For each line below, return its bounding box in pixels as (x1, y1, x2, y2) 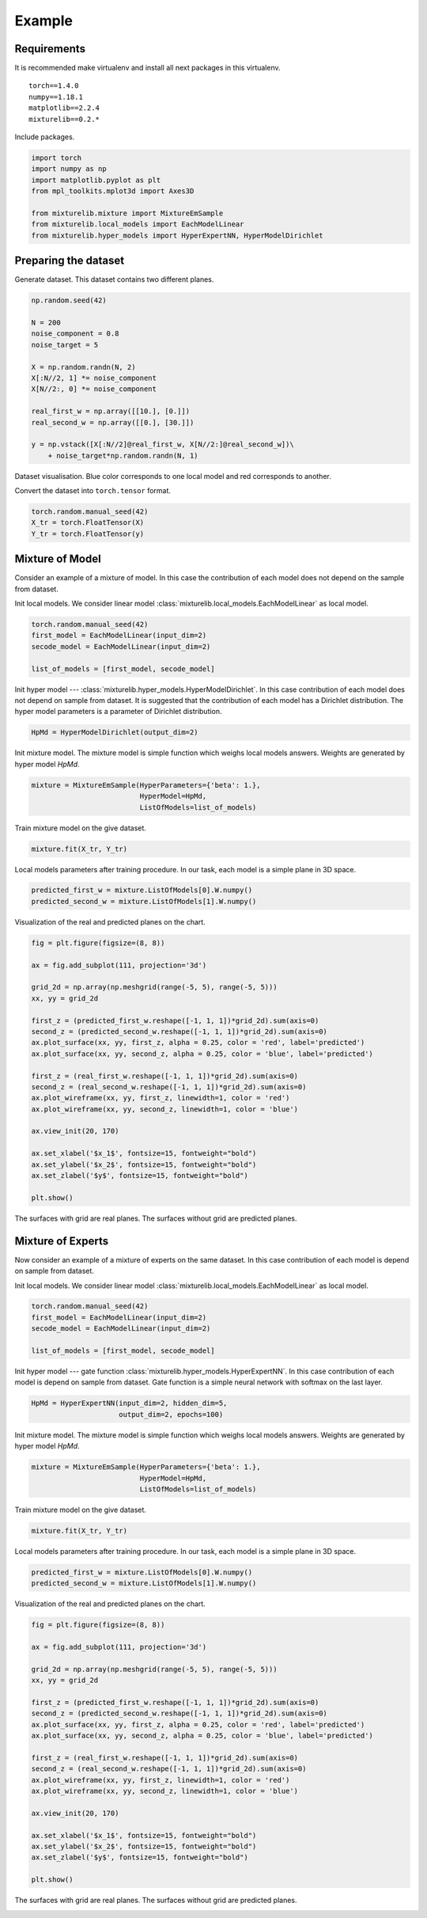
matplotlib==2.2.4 (28, 104, 100, 112)
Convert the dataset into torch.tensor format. (14, 486, 172, 496)
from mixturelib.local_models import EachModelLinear (31, 220, 244, 229)
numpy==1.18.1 (28, 92, 83, 101)
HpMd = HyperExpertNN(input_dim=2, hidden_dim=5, (31, 1399, 228, 1408)
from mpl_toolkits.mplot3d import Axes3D (31, 187, 195, 196)
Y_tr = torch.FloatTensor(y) (31, 529, 145, 538)
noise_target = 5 (31, 340, 99, 349)
